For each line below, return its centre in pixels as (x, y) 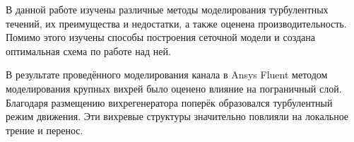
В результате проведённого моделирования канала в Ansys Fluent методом (167, 75)
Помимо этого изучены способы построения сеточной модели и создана (161, 37)
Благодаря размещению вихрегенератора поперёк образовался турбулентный (169, 102)
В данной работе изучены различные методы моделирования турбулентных (167, 9)
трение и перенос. (45, 130)
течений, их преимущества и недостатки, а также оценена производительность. (176, 23)
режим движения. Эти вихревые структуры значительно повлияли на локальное (177, 116)
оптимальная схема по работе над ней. (88, 51)
